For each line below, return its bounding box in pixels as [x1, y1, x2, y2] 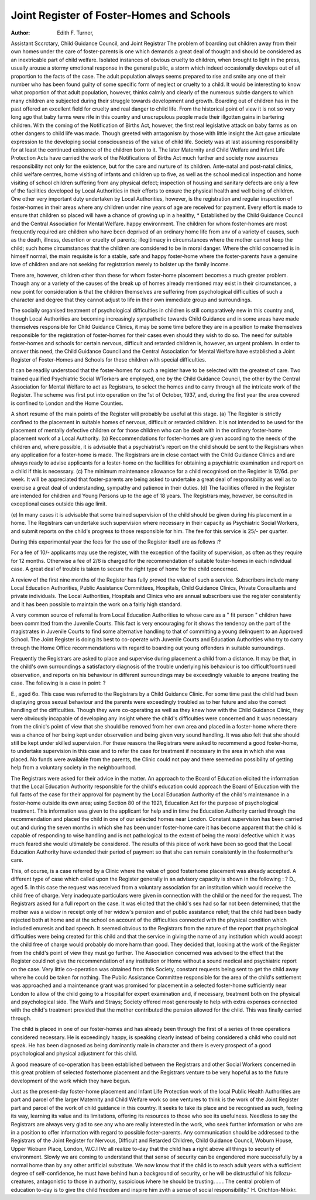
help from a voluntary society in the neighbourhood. [11, 764, 137, 771]
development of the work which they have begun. [11, 1077, 131, 1084]
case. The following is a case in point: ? [11, 679, 106, 687]
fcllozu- [273, 1170, 293, 1177]
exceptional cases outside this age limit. [11, 500, 108, 507]
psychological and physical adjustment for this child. [11, 1050, 138, 1057]
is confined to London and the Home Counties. [11, 400, 123, 407]
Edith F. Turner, [57, 29, 94, 36]
